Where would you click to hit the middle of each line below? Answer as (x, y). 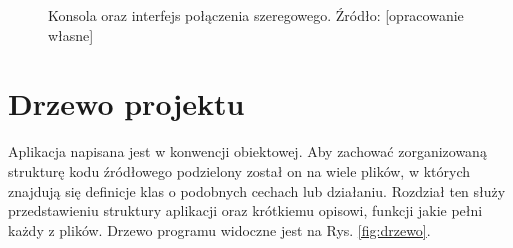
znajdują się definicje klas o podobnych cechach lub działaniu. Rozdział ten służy (257, 190)
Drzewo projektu (126, 103)
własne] (71, 34)
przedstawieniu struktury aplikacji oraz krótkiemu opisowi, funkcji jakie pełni (245, 210)
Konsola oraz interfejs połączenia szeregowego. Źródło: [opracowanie (256, 15)
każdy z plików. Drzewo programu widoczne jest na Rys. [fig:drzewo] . (219, 229)
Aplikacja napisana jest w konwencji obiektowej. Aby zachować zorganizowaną (247, 151)
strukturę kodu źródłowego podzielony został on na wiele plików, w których (239, 170)
